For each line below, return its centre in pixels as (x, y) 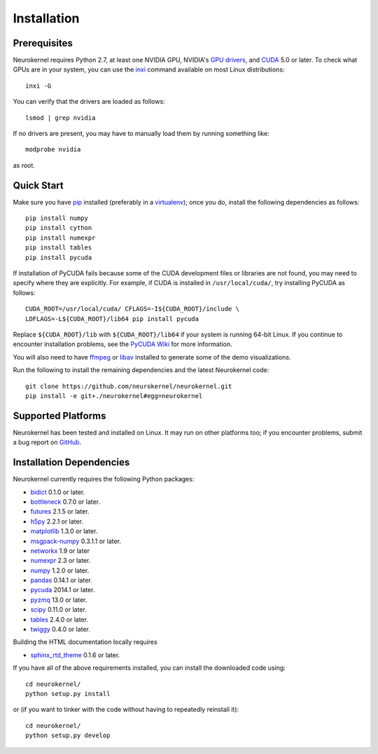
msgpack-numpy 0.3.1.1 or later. (76, 541)
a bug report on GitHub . (47, 442)
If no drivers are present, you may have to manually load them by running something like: (141, 134)
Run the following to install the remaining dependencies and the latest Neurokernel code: (141, 370)
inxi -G (38, 85)
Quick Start (38, 185)
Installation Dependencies (71, 462)
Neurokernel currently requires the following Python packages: (104, 479)
